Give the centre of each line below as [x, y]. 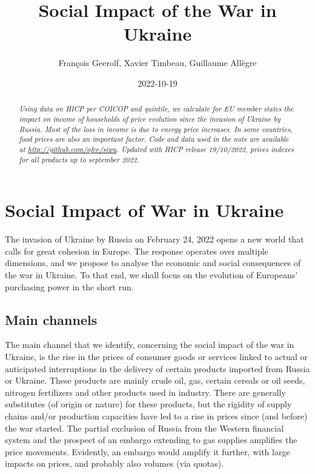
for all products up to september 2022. [79, 159]
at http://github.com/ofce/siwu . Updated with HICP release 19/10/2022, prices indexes [156, 149]
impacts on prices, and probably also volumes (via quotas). [114, 463]
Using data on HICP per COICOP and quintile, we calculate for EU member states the [156, 109]
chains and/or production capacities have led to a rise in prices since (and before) [156, 416]
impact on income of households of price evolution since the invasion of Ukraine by [150, 118]
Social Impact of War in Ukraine [144, 210]
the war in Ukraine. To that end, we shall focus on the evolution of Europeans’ [151, 274]
